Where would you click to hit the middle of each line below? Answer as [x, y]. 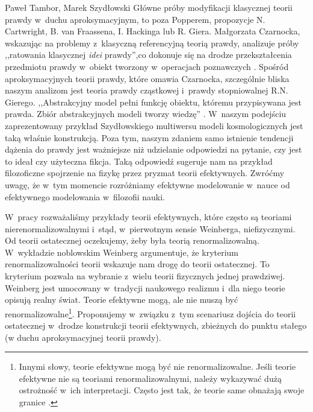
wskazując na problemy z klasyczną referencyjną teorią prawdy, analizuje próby [152, 43]
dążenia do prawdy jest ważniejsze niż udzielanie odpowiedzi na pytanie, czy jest [153, 149]
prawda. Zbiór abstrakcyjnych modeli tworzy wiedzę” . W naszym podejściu [146, 114]
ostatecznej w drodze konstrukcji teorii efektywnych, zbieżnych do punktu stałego [156, 325]
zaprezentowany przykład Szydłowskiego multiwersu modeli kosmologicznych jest [154, 125]
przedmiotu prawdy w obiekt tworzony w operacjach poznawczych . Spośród [147, 66]
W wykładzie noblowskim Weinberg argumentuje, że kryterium [122, 252]
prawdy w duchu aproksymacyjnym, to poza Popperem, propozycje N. [135, 19]
